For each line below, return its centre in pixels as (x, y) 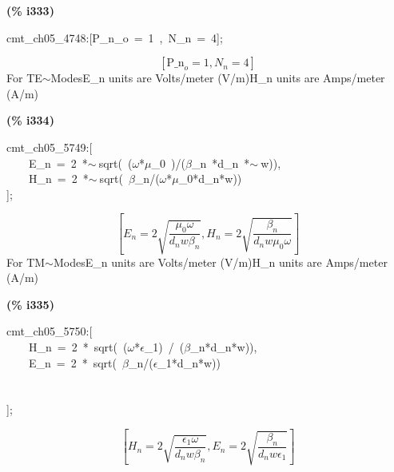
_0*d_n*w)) (210, 178)
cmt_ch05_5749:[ (50, 147)
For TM (26, 262)
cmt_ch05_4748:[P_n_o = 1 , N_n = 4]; (115, 37)
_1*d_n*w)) (189, 362)
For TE (24, 78)
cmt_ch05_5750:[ (50, 331)
